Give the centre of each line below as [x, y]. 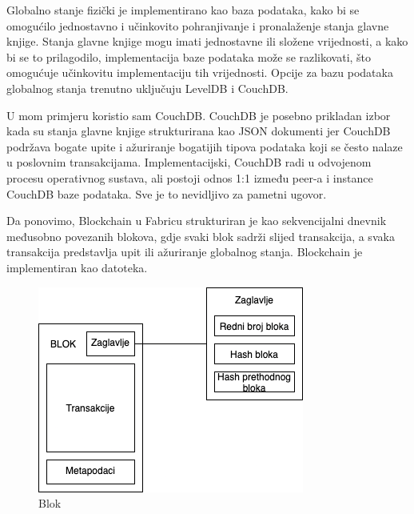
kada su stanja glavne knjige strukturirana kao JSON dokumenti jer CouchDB [199, 131]
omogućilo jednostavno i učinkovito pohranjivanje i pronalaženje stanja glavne [198, 25]
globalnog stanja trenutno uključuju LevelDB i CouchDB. [147, 88]
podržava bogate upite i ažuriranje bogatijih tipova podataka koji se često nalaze [205, 146]
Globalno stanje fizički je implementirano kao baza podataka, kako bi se [183, 10]
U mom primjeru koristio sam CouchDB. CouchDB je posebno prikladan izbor [199, 115]
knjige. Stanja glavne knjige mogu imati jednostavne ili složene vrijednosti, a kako [207, 41]
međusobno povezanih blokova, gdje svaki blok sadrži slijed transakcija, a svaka [201, 236]
